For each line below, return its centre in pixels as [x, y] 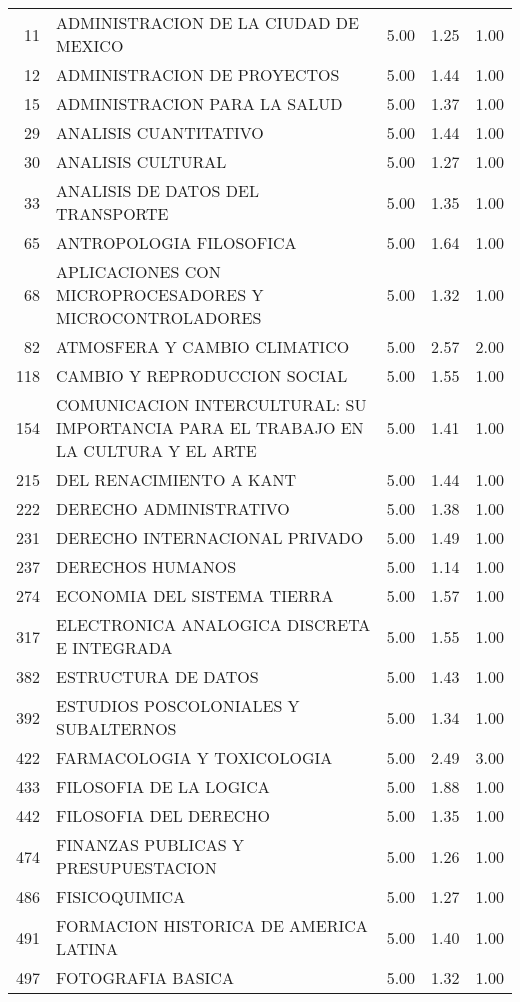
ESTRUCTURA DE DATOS [157, 676]
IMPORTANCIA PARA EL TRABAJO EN [210, 427]
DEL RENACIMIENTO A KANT [176, 479]
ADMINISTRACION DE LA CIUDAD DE [207, 22]
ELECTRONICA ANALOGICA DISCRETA [213, 624]
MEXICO [90, 45]
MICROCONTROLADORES [159, 317]
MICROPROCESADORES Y [160, 294]
